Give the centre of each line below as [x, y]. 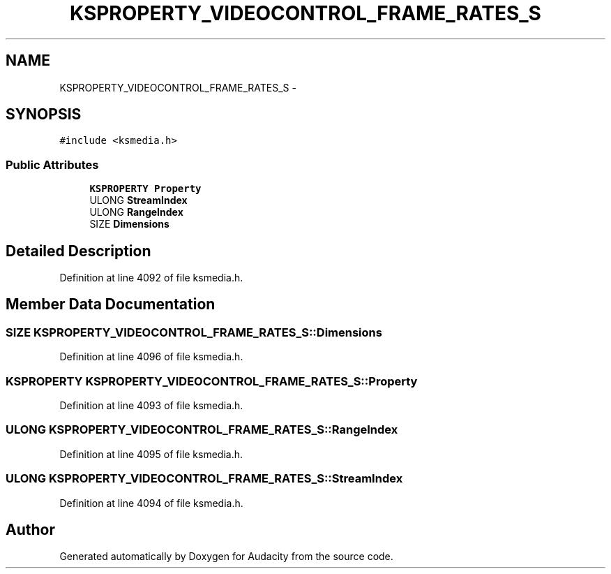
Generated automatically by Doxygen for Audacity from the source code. [226, 557]
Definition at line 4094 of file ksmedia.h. [151, 503]
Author [30, 529]
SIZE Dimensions [129, 224]
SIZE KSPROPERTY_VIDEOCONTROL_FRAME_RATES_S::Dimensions [194, 332]
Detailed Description [78, 251]
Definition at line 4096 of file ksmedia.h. [151, 357]
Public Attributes [52, 164]
